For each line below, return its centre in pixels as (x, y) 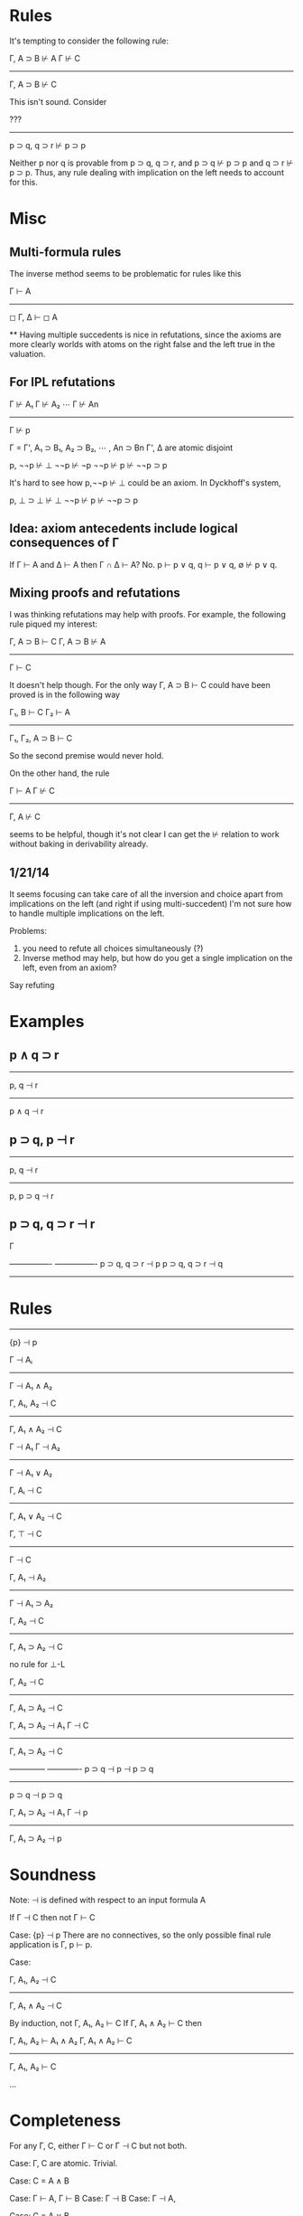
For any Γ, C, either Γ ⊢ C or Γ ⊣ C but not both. (98, 2145)
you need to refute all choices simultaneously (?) (113, 948)
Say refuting (32, 985)
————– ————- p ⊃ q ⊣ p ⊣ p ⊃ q (82, 1768)
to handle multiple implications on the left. (87, 913)
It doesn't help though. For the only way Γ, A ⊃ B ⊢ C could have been (140, 685)
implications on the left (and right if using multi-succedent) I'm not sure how (151, 904)
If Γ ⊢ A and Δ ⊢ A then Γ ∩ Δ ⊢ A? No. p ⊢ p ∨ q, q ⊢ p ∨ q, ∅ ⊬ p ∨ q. (143, 564)
